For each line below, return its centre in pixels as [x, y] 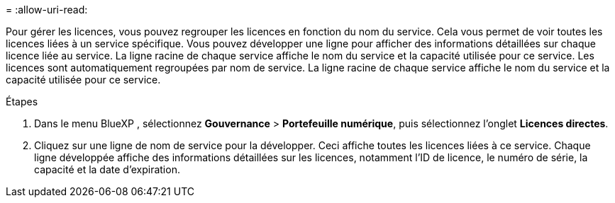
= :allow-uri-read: [47, 10]
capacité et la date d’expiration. [107, 169]
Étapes [22, 101]
